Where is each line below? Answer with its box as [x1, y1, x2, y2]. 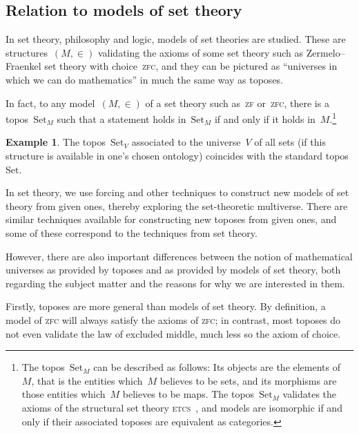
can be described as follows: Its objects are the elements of [93, 360, 341, 374]
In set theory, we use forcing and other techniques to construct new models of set [6, 185, 349, 200]
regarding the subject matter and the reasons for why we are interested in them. [6, 276, 345, 290]
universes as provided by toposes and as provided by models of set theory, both [6, 262, 341, 277]
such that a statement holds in [57, 111, 186, 126]
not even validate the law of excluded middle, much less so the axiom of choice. [6, 326, 341, 340]
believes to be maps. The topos [122, 387, 255, 401]
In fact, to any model [6, 95, 95, 110]
